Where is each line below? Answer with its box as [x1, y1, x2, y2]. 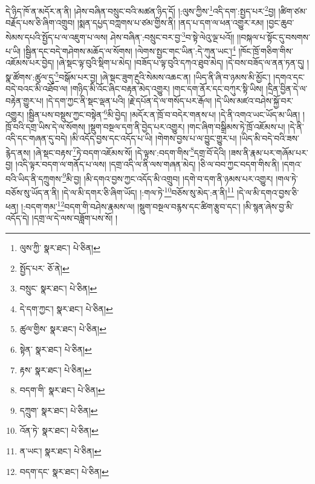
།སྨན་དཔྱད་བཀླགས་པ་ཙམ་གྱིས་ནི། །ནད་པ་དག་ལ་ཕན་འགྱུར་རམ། [77, 16, 264, 29]
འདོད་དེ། [5, 212, 30, 224]
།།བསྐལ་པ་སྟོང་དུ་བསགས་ [237, 30, 310, 43]
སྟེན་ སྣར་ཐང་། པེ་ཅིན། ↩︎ [19, 342, 92, 355]
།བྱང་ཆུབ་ [267, 16, 294, 29]
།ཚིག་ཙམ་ [278, 4, 307, 17]
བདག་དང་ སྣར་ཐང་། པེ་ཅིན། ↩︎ [19, 465, 109, 477]
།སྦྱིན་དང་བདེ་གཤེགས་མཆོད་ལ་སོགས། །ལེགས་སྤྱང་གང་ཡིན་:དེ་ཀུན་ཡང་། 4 [23, 43, 236, 57]
